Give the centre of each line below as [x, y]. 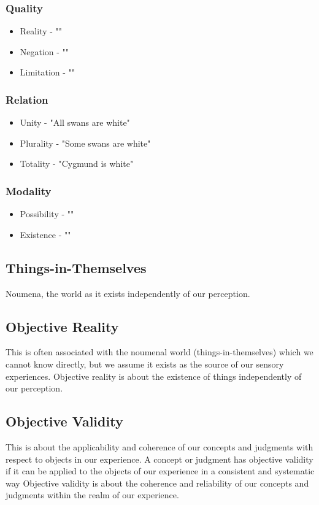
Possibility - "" [47, 214]
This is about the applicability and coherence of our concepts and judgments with [159, 446]
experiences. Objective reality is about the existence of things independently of [154, 376]
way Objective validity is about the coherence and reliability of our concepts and [157, 483]
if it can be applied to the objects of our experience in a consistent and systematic [160, 471]
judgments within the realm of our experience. [92, 495]
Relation [27, 99]
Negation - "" [44, 51]
